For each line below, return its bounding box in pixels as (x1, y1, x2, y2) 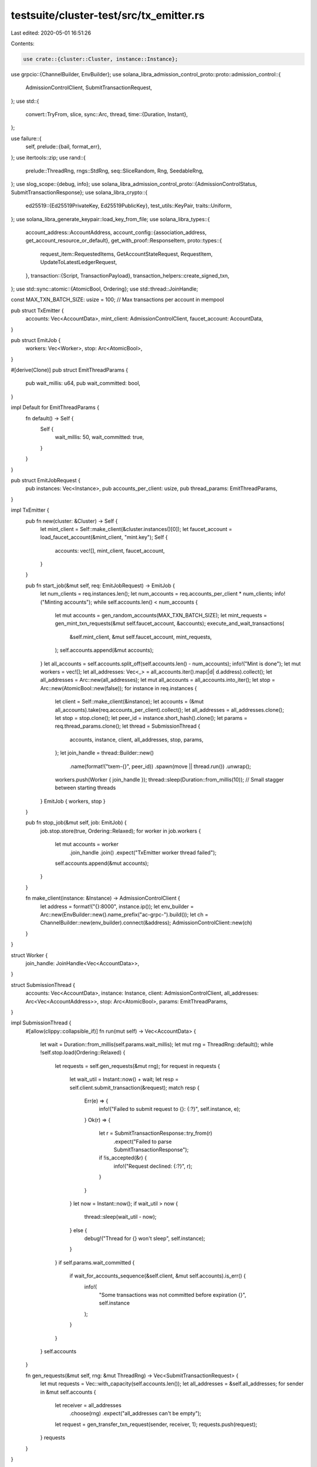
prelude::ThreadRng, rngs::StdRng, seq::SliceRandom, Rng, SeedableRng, (25, 167, 204, 174)
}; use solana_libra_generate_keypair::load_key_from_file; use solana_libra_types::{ (11, 215, 210, 222)
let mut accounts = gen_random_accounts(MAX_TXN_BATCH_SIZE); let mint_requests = (55, 612, 267, 619)
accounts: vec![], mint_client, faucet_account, (55, 547, 165, 554)
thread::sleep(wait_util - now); (84, 1214, 157, 1221)
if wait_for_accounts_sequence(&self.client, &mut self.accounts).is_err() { (69, 1272, 246, 1279)
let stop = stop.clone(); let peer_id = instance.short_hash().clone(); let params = (55, 714, 248, 721)
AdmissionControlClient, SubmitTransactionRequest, (25, 84, 153, 91)
